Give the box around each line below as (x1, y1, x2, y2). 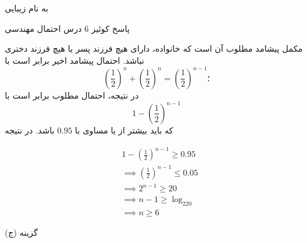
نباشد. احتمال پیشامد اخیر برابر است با (5, 54, 144, 66)
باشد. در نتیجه (5, 123, 55, 136)
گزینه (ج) (5, 226, 38, 239)
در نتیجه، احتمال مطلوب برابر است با (5, 88, 139, 101)
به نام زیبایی (5, 2, 49, 14)
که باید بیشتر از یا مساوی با (75, 123, 173, 136)
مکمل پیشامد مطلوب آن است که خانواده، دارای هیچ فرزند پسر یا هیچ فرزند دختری (5, 42, 303, 55)
